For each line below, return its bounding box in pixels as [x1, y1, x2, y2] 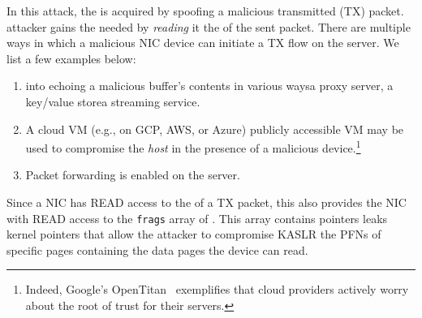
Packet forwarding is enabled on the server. [25, 166, 240, 183]
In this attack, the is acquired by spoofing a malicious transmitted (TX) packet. [6, 2, 404, 19]
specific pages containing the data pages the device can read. [6, 241, 308, 258]
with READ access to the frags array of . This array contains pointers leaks [6, 209, 388, 226]
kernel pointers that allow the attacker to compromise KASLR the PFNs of [6, 226, 381, 243]
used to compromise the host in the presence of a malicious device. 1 [25, 137, 361, 156]
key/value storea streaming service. [25, 92, 200, 110]
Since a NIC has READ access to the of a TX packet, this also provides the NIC [6, 194, 407, 210]
